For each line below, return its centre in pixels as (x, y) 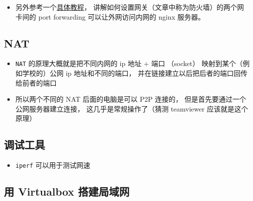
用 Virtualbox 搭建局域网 (67, 191)
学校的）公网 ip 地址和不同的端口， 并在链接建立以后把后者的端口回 (131, 73)
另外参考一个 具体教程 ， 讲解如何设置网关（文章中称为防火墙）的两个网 (130, 7)
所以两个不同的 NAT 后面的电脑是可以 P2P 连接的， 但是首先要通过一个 (131, 99)
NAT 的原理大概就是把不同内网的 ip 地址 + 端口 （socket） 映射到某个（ (129, 63)
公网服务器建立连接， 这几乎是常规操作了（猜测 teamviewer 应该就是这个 (132, 108)
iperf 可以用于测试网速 (53, 165)
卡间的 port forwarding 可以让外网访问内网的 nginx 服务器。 (110, 16)
